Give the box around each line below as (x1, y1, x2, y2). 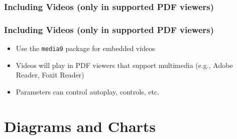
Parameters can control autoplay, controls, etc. (16, 86, 159, 96)
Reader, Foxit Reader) (16, 69, 84, 80)
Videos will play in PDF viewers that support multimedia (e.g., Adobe (16, 59, 233, 70)
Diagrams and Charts (4, 115, 156, 136)
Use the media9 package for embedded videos (16, 43, 155, 53)
